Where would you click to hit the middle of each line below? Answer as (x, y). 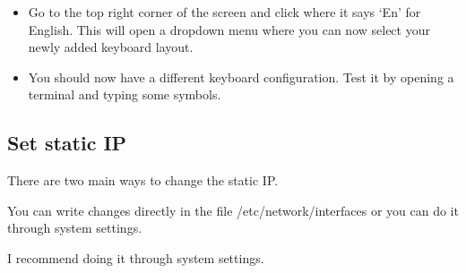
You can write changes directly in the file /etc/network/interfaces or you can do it (233, 210)
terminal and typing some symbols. (125, 94)
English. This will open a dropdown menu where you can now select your (229, 29)
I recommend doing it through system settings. (136, 257)
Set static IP (67, 143)
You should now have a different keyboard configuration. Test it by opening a (241, 77)
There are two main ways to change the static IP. (143, 180)
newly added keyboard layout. (111, 47)
